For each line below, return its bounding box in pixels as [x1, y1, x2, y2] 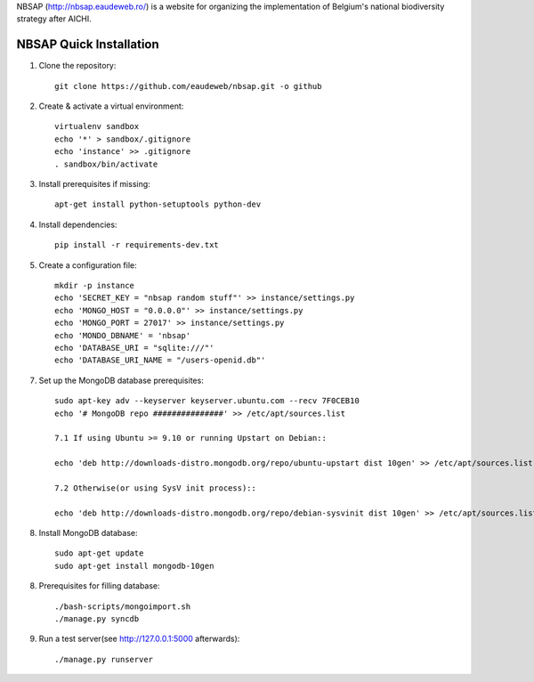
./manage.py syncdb [54, 613, 140, 623]
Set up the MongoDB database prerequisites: [38, 375, 204, 386]
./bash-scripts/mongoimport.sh [54, 601, 191, 612]
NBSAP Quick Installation [16, 37, 159, 53]
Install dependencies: [38, 219, 117, 230]
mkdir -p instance [54, 280, 135, 290]
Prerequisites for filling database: [38, 581, 160, 591]
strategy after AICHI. [16, 13, 93, 24]
